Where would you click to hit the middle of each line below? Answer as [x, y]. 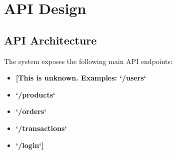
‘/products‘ [35, 94]
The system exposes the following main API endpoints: [88, 61]
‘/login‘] [30, 145]
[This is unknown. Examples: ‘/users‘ [81, 78]
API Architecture [50, 40]
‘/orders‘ [31, 111]
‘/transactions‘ [41, 128]
